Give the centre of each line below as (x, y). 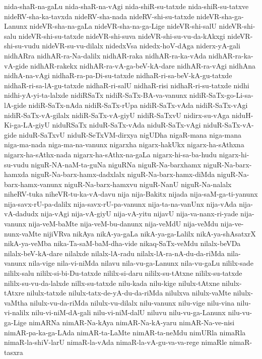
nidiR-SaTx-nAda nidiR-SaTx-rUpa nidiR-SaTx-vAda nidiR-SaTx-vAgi (138, 105)
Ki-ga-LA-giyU (27, 125)
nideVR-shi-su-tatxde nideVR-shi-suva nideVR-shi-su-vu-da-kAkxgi (122, 36)
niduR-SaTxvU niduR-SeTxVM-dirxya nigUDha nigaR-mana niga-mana (130, 134)
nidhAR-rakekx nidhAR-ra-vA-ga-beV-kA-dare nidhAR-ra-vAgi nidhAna (143, 65)
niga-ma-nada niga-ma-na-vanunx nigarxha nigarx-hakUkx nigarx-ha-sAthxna (124, 144)
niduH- (242, 115)
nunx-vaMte (23, 233)
